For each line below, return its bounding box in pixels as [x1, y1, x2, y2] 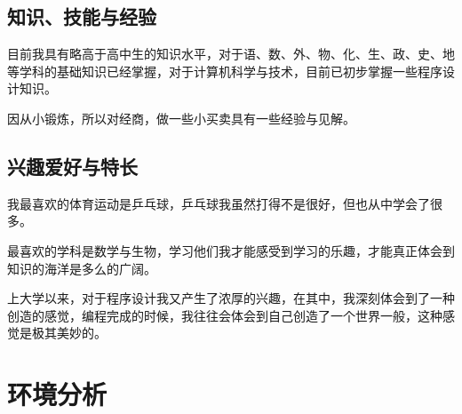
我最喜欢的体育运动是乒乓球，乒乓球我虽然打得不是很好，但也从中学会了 [7, 194, 430, 212]
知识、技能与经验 [7, 3, 156, 30]
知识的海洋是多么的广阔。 [7, 259, 156, 277]
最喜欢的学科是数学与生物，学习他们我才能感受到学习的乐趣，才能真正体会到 [7, 241, 455, 259]
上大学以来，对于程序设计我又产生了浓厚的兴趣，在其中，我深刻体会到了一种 [7, 289, 455, 307]
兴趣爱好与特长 [7, 152, 138, 179]
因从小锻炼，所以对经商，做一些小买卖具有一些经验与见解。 [7, 108, 355, 127]
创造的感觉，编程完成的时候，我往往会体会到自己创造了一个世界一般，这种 [7, 306, 442, 324]
